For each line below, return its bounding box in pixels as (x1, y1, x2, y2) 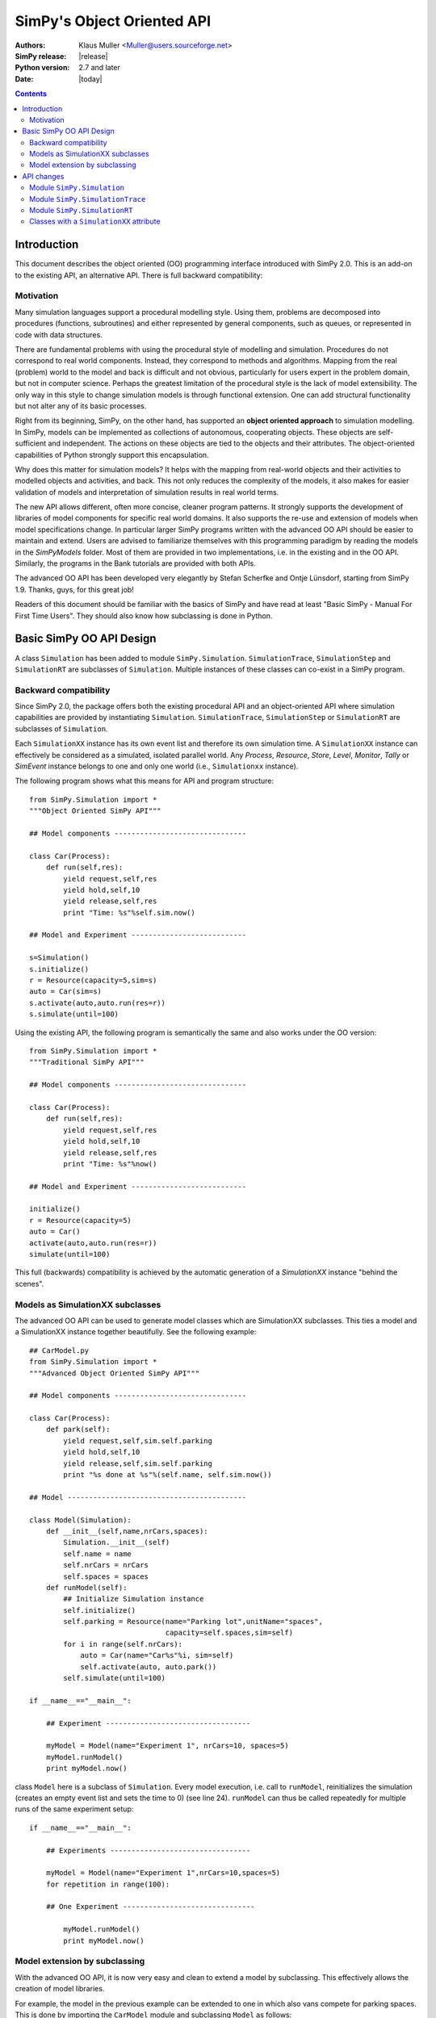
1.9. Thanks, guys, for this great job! (15, 584, 135, 594)
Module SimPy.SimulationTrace (29, 194, 146, 203)
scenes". (15, 1279, 44, 1288)
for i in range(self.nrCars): (63, 1639, 183, 1648)
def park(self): (45, 1425, 111, 1434)
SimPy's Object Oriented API (15, 12, 212, 30)
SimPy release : (15, 51, 67, 61)
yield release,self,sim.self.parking (63, 1459, 213, 1468)
